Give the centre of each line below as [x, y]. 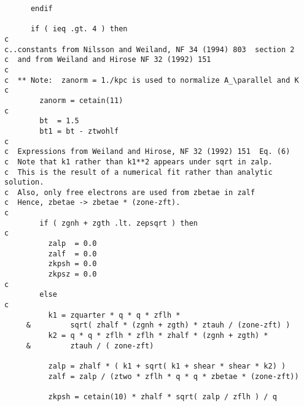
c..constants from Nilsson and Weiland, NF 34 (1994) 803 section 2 [150, 49]
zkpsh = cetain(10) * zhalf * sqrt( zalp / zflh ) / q [162, 396]
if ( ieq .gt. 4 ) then [79, 29]
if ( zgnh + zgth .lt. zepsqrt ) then [119, 223]
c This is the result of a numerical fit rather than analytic [138, 172]
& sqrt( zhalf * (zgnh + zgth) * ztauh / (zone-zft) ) [158, 325]
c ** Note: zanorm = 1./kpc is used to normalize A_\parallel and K [152, 80]
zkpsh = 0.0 [72, 264]
